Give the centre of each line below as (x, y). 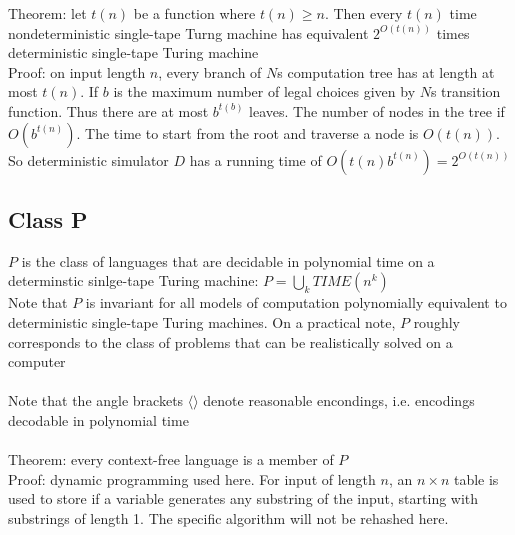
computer (37, 361)
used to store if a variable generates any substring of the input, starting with (243, 498)
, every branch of (210, 71)
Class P (48, 218)
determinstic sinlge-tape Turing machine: (133, 280)
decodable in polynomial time (98, 419)
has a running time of (255, 159)
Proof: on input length (77, 71)
